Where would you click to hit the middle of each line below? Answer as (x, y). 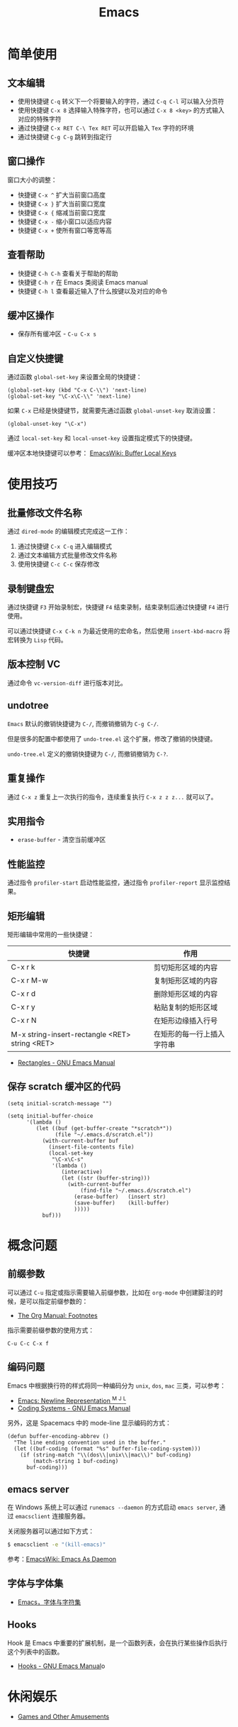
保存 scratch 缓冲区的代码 (64, 1087)
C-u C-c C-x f (28, 1343)
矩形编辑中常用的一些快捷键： (51, 934)
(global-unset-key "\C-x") (47, 424)
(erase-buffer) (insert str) (120, 1197)
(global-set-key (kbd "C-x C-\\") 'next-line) (77, 390)
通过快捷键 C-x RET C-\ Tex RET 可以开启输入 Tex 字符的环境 (106, 128)
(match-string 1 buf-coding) (76, 1462)
